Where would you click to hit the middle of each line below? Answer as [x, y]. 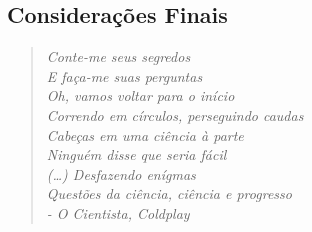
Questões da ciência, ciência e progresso [169, 193]
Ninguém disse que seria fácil [136, 154]
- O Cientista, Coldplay [118, 212]
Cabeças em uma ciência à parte [145, 134]
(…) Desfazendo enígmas [121, 173]
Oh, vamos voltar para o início [140, 95]
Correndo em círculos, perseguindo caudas [175, 114]
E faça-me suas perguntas [124, 75]
